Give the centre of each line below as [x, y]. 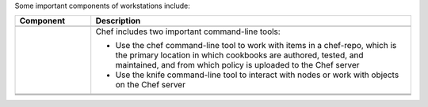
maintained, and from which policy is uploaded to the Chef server [237, 65]
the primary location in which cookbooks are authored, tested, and [239, 55]
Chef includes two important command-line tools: [188, 31]
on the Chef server [151, 85]
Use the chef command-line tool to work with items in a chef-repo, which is [256, 46]
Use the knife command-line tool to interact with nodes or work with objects [257, 75]
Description [118, 21]
